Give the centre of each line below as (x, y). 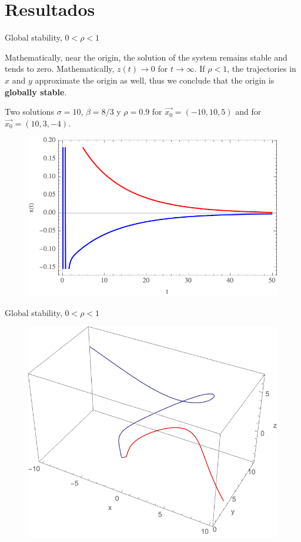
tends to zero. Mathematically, (60, 69)
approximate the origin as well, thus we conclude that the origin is (155, 80)
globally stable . (36, 92)
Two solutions (30, 112)
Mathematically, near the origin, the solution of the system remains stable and (146, 57)
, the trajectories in (262, 69)
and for (248, 112)
